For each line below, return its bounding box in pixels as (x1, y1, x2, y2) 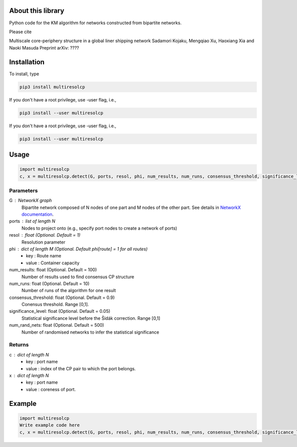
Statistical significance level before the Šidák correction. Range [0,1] (21, 315, 160, 321)
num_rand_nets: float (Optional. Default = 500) (9, 322, 104, 328)
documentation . (21, 211, 54, 217)
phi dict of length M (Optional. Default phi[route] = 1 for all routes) (9, 246, 148, 252)
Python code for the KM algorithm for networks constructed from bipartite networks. (9, 20, 182, 26)
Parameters (9, 187, 38, 194)
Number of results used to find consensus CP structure (21, 274, 135, 280)
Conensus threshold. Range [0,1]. (21, 301, 89, 307)
